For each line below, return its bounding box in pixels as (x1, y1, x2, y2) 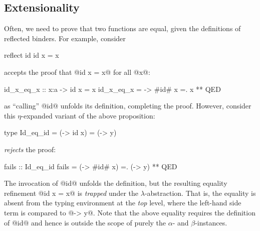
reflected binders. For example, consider (4, 33, 126, 43)
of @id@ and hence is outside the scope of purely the (4, 217, 166, 227)
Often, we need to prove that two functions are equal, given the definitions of (4, 23, 241, 34)
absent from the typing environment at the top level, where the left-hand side (4, 197, 241, 208)
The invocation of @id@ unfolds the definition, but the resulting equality (4, 178, 227, 188)
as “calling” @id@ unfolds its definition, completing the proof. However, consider (4, 100, 251, 111)
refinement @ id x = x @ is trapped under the (4, 187, 139, 198)
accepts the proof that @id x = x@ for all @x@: (4, 66, 150, 77)
